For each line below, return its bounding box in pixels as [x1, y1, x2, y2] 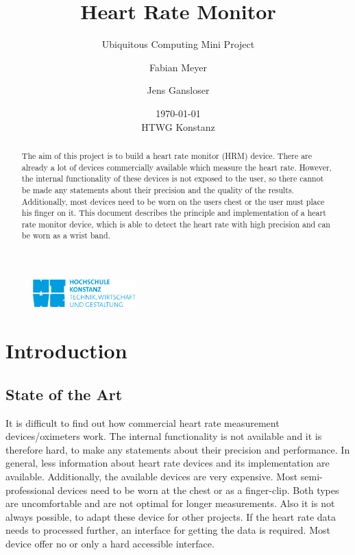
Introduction [5, 336, 127, 365]
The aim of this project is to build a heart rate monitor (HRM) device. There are [21, 149, 313, 161]
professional [5, 482, 55, 497]
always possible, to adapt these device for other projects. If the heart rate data [5, 509, 336, 523]
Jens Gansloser [147, 83, 210, 97]
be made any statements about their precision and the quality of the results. [21, 184, 294, 195]
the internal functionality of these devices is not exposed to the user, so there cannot [21, 173, 324, 184]
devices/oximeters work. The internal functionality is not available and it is [5, 429, 322, 443]
